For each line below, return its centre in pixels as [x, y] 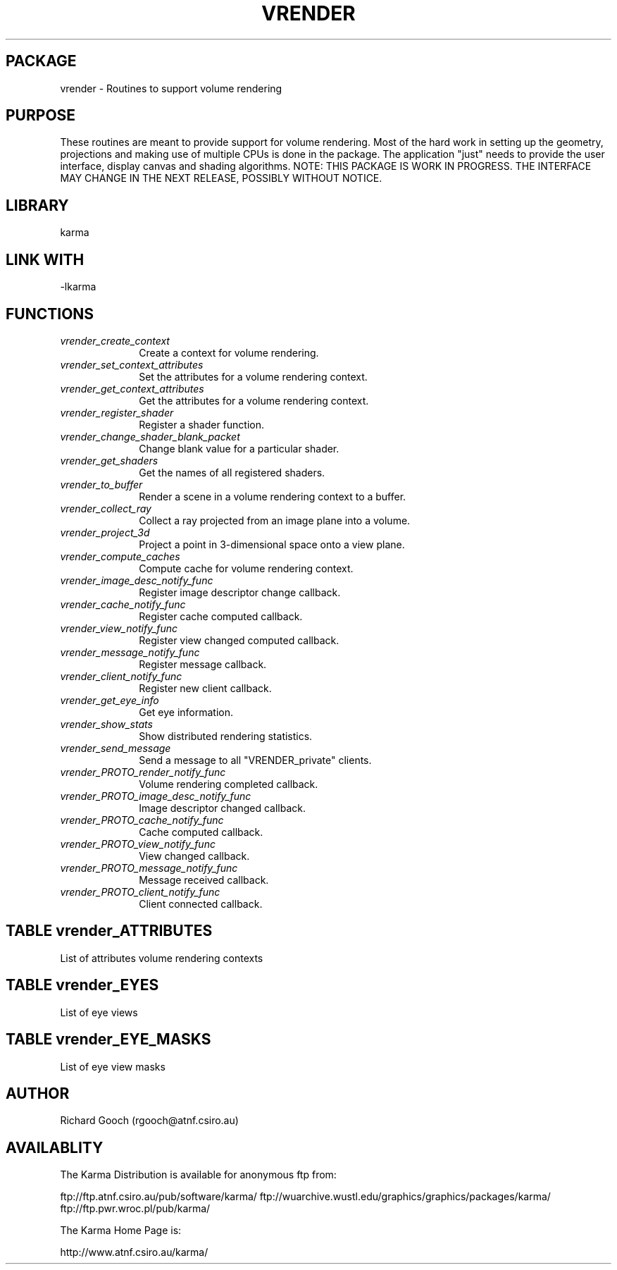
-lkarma [78, 287]
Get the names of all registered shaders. [232, 472]
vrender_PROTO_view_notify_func [138, 844]
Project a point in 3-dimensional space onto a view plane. [272, 544]
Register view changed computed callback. [239, 640]
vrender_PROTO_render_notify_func [143, 772]
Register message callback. [203, 664]
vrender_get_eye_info [110, 700]
